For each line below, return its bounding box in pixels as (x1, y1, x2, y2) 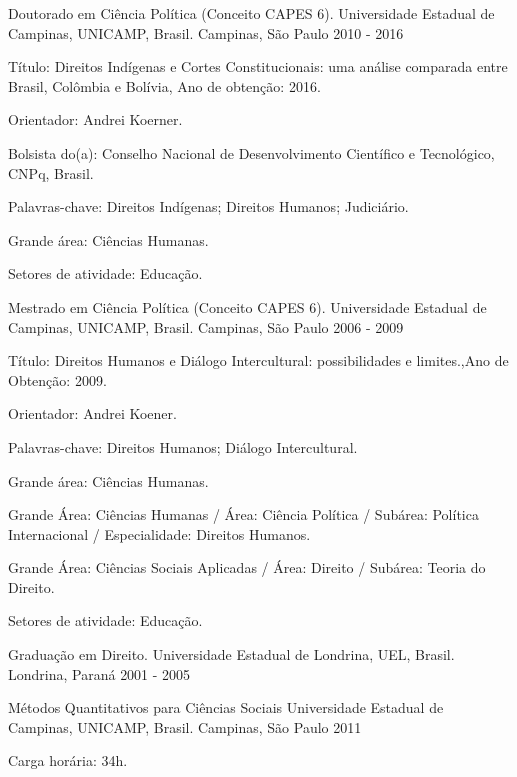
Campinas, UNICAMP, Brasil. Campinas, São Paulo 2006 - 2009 (8, 316, 404, 337)
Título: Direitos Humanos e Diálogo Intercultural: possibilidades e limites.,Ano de (8, 350, 509, 371)
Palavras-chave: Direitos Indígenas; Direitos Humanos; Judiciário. (8, 196, 409, 217)
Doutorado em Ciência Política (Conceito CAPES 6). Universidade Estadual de (8, 3, 495, 23)
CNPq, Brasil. (8, 162, 94, 183)
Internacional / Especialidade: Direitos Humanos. (8, 523, 311, 544)
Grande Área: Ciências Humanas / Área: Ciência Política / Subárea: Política (8, 504, 479, 525)
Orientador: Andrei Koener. (8, 403, 177, 424)
